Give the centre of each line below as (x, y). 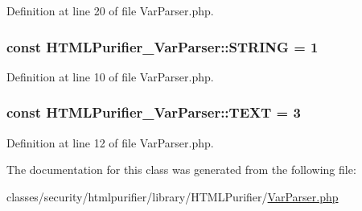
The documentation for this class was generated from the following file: (181, 170)
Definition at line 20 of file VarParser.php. (110, 10)
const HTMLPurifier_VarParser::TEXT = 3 (154, 112)
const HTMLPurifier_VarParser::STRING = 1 (162, 46)
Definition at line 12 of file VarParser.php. (110, 142)
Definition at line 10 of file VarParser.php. (110, 76)
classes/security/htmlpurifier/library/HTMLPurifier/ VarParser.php (173, 196)
